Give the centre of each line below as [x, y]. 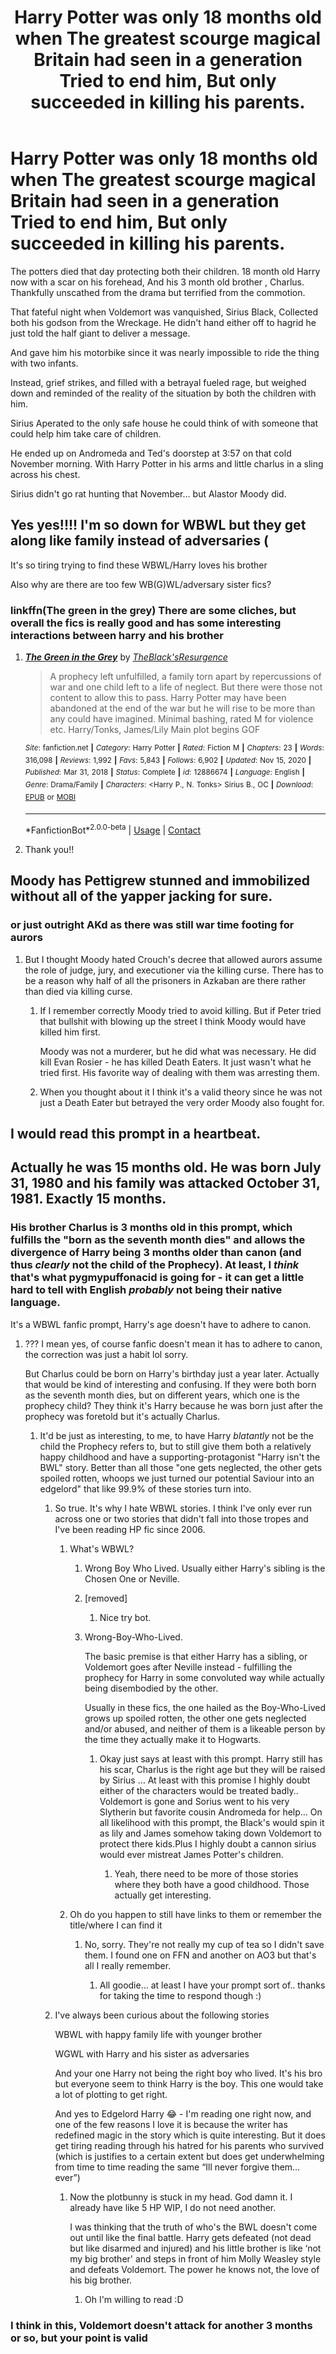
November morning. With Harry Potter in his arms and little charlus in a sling [167, 463]
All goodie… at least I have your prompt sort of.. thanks [212, 1985]
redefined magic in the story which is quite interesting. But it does [190, 2135]
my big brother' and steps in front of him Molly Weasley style [195, 2258]
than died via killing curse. [78, 991]
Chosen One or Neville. [132, 1578]
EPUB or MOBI [50, 797]
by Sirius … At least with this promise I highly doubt [205, 1780]
